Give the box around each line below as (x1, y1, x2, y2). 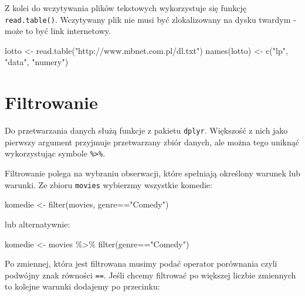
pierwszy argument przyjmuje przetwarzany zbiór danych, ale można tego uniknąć (5, 135, 299, 148)
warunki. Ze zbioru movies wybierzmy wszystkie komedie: (5, 178, 212, 190)
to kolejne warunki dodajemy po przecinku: (5, 280, 160, 292)
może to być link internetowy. (5, 25, 111, 37)
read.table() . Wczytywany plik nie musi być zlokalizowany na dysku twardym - (5, 13, 296, 25)
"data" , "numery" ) (5, 56, 69, 68)
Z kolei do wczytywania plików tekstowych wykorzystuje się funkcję (5, 2, 247, 13)
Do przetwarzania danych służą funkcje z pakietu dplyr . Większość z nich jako (5, 124, 288, 137)
